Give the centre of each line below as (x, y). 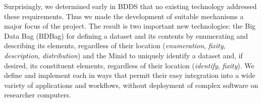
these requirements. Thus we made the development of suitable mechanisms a (124, 16)
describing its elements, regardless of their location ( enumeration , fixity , (115, 45)
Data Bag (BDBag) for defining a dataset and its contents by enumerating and (126, 35)
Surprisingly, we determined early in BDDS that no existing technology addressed (130, 6)
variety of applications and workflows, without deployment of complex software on (131, 85)
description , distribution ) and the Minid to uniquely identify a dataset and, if (123, 55)
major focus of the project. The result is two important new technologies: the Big (130, 26)
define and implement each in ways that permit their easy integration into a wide (130, 75)
